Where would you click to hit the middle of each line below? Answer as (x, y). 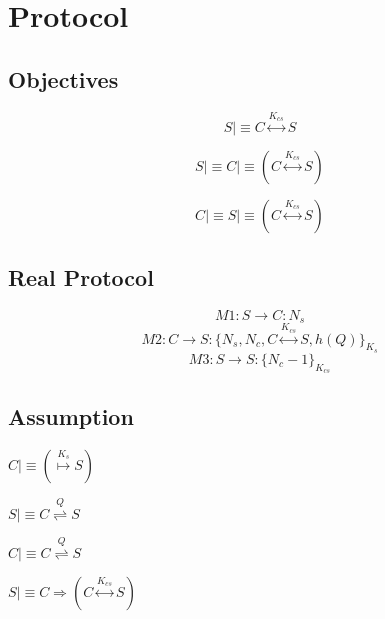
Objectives (63, 78)
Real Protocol (81, 277)
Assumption (71, 416)
